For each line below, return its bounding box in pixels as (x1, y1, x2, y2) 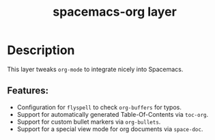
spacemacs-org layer (52, 4, 177, 20)
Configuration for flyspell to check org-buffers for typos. (16, 103, 182, 111)
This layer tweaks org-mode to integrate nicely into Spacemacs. (7, 65, 184, 73)
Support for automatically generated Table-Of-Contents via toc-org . (16, 110, 209, 118)
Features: (7, 85, 49, 96)
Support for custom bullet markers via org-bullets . (16, 117, 161, 126)
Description (7, 42, 75, 58)
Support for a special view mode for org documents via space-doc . (16, 124, 203, 133)
